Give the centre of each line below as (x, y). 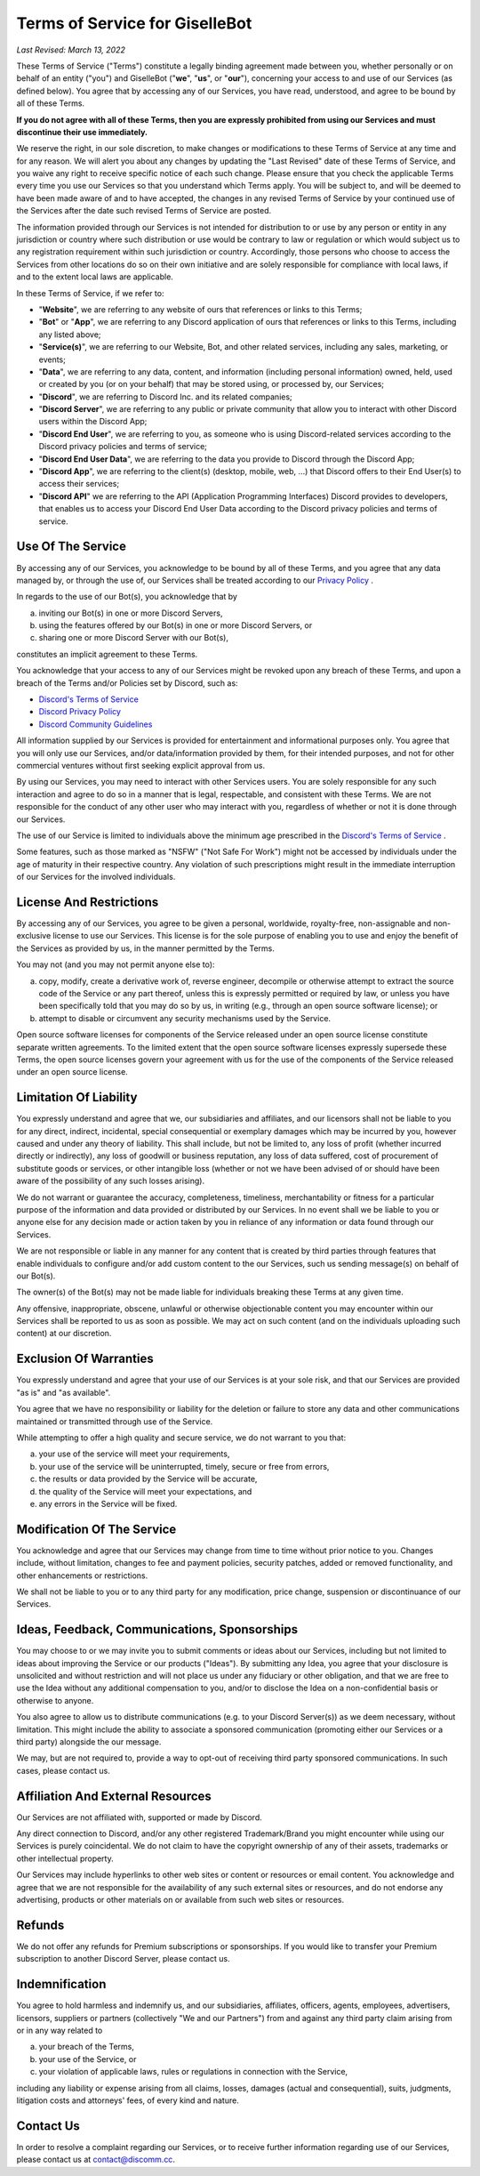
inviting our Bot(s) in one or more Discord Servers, (131, 613)
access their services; (79, 484)
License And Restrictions (88, 902)
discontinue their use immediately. (82, 132)
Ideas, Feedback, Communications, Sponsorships (157, 1629)
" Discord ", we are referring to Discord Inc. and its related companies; (165, 397)
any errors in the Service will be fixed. (108, 1503)
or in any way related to (60, 2031)
